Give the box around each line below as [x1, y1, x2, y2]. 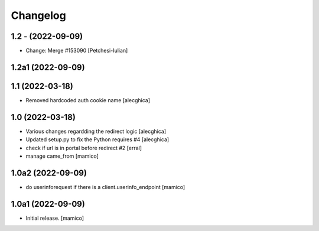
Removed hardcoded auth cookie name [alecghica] [25, 96, 151, 103]
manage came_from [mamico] [25, 152, 99, 160]
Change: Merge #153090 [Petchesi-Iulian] [25, 47, 128, 54]
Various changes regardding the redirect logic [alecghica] [25, 128, 167, 135]
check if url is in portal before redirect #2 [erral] [25, 144, 142, 151]
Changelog [11, 9, 66, 22]
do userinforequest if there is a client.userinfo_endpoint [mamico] [25, 183, 185, 190]
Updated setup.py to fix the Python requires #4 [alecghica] [25, 136, 170, 143]
